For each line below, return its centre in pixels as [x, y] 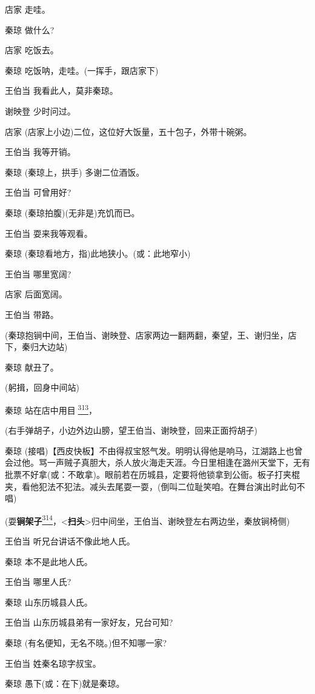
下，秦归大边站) [36, 347]
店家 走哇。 [28, 9]
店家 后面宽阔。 [36, 294]
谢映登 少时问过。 [40, 111]
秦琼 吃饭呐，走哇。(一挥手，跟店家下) [82, 70]
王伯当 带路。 [32, 314]
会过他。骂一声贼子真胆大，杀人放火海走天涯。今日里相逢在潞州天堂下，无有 [157, 462]
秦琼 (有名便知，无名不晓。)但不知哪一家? [86, 642]
